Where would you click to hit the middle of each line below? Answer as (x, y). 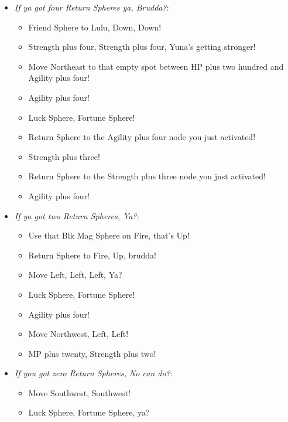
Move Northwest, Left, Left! (78, 334)
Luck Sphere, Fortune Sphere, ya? (89, 412)
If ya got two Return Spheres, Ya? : (77, 215)
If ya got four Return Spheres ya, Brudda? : (92, 7)
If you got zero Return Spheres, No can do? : (93, 373)
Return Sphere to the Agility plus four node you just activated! (142, 137)
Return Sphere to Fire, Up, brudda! (92, 255)
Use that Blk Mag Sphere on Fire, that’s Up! (109, 235)
